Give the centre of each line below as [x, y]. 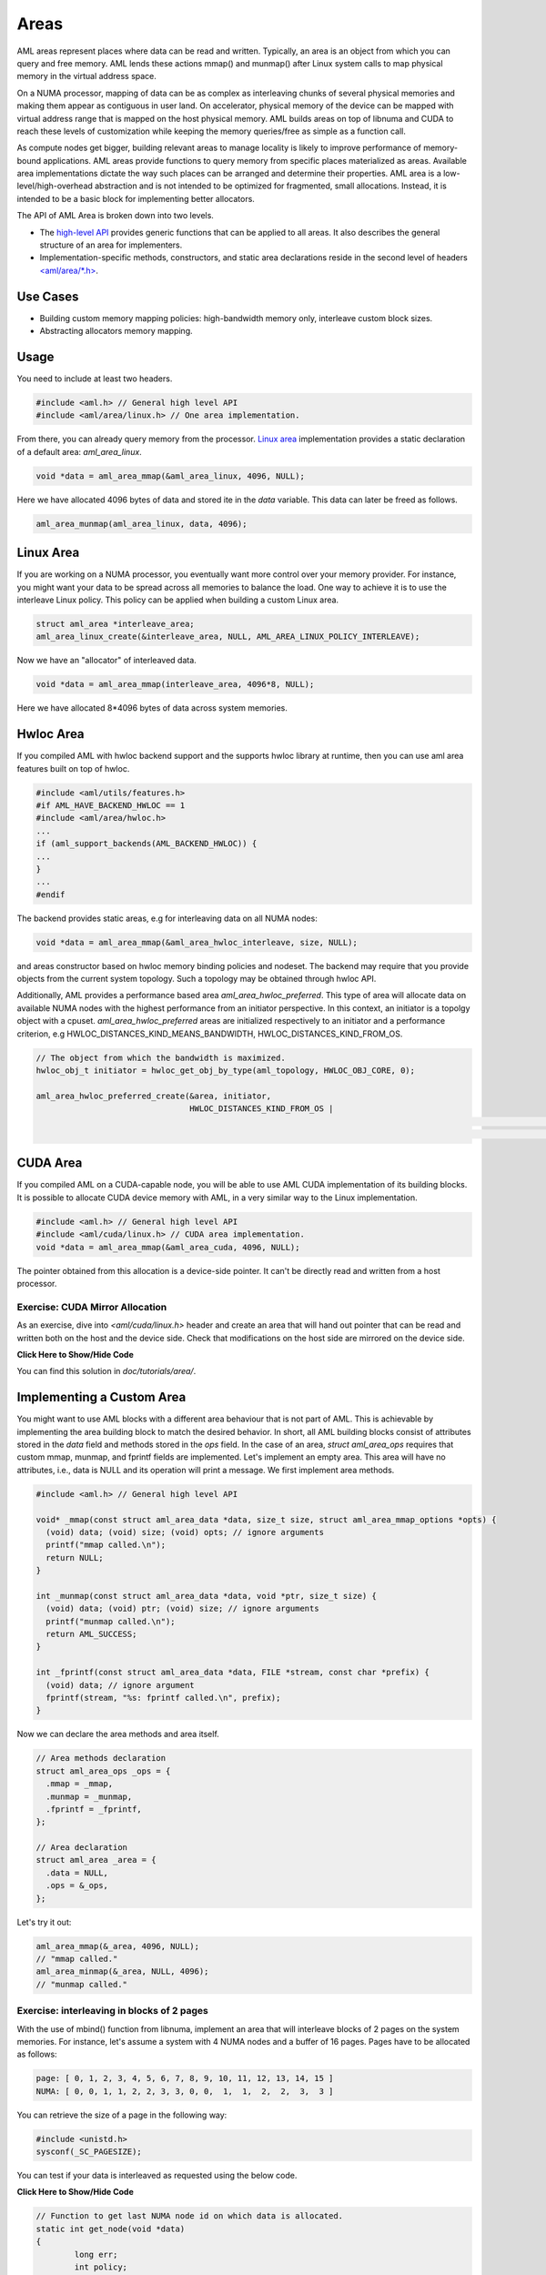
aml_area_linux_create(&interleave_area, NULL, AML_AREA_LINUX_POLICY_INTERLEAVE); [228, 637]
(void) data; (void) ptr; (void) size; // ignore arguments [182, 1609]
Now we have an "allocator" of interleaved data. [107, 661]
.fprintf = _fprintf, [94, 1809]
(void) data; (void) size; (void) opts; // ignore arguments [185, 1532]
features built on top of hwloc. [73, 768]
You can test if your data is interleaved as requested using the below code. [157, 2176]
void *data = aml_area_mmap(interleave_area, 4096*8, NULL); [175, 684]
